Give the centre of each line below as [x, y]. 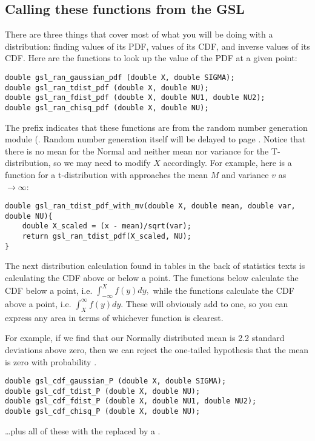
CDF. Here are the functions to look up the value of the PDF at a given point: [151, 58]
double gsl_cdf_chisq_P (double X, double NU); [103, 412]
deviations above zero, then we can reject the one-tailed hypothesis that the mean [157, 349]
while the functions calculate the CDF [224, 290]
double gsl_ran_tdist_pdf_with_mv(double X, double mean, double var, [150, 206]
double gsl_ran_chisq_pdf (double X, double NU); [107, 108]
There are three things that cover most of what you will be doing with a [139, 34]
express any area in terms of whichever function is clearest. [114, 317]
